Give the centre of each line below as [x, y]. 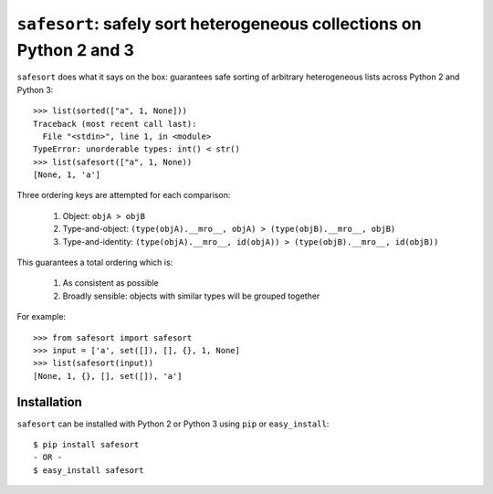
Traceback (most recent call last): [115, 124]
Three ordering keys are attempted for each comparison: [124, 195]
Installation [49, 402]
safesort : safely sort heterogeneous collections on [219, 24]
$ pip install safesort [86, 445]
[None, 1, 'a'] [67, 175]
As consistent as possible [110, 283]
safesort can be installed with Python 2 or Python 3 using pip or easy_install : [173, 424]
